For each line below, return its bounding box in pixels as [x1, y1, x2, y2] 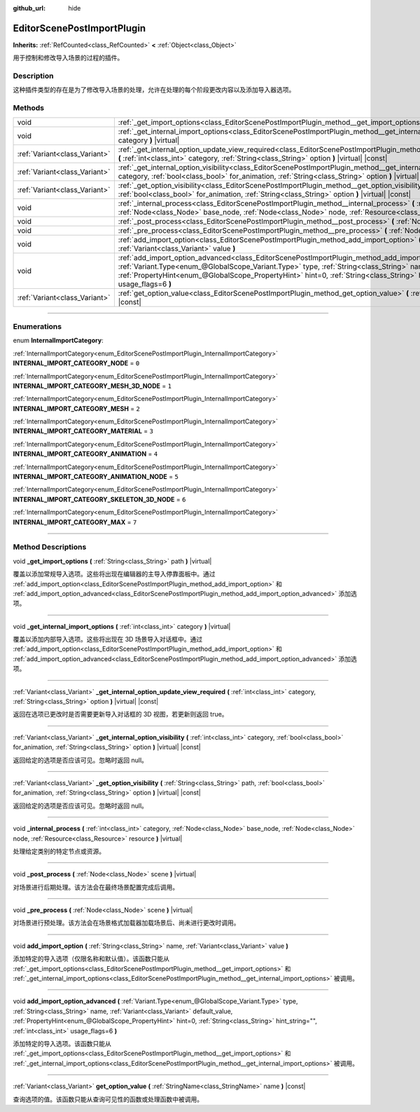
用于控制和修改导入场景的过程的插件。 [13, 53, 124, 62]
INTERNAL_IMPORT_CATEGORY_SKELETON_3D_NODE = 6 [13, 495, 186, 503]
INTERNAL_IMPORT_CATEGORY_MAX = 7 [13, 517, 137, 526]
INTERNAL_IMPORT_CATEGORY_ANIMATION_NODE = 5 [13, 473, 178, 481]
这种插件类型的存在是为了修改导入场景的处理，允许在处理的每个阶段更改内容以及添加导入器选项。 [13, 86, 295, 94]
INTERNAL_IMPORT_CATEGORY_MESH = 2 [13, 404, 140, 413]
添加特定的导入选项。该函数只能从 [13, 1040, 111, 1047]
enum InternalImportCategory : [13, 337, 104, 345]
